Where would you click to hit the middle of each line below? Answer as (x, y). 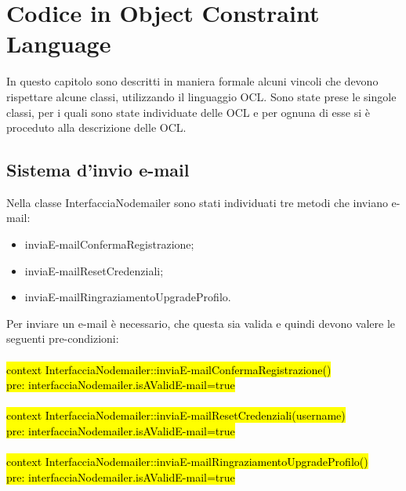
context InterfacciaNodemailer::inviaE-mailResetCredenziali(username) (176, 415)
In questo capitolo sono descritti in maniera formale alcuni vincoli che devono (192, 81)
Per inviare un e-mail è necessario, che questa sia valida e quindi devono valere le (201, 323)
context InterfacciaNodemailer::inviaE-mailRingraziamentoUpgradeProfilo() (187, 462)
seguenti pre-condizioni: (63, 338)
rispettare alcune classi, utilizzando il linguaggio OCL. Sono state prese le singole (201, 96)
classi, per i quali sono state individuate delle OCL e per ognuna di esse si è (188, 112)
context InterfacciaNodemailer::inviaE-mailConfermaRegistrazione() (169, 369)
